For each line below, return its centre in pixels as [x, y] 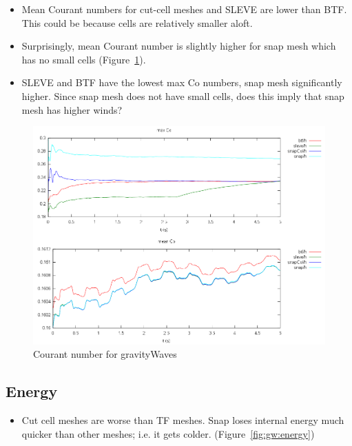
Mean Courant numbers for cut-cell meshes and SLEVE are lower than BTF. [184, 9]
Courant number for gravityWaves [105, 354]
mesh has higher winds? [72, 109]
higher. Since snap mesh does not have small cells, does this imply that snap [183, 95]
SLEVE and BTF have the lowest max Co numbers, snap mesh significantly [182, 82]
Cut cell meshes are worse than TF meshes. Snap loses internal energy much [183, 420]
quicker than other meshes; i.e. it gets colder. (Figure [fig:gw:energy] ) [168, 433]
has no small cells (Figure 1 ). [84, 59]
